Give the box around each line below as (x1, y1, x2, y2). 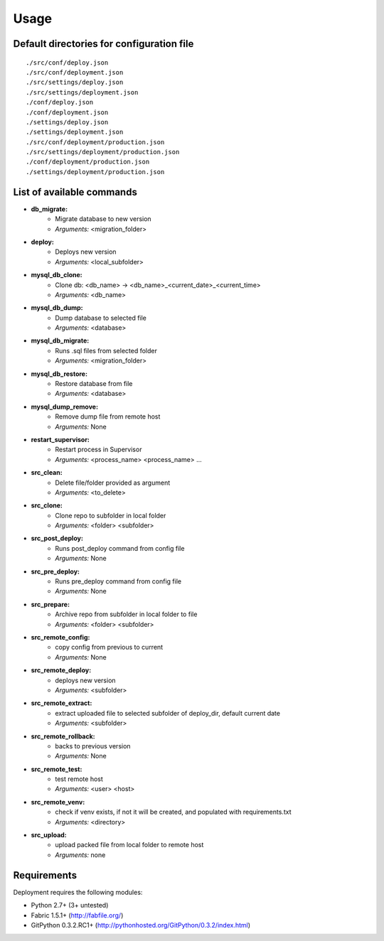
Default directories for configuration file (13, 38, 194, 50)
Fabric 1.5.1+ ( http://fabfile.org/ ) (31, 910, 124, 920)
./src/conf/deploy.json (26, 58, 109, 67)
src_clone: (31, 501, 63, 510)
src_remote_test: (31, 765, 82, 773)
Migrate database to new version (55, 215, 152, 223)
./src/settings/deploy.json (26, 78, 124, 87)
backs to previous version (55, 741, 131, 750)
